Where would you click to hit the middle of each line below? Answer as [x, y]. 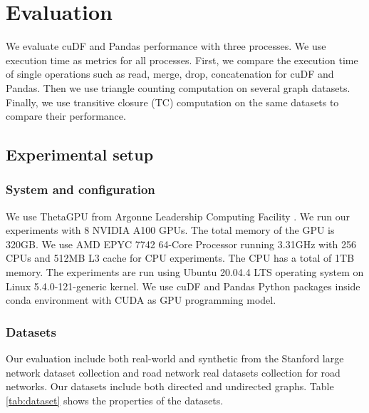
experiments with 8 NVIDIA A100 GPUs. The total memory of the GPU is [170, 230]
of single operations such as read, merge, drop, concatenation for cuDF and [170, 74]
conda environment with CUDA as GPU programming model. [141, 300]
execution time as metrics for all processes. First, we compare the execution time [182, 60]
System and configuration [80, 189]
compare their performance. [66, 116]
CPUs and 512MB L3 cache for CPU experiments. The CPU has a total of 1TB [180, 258]
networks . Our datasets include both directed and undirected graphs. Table [170, 386]
